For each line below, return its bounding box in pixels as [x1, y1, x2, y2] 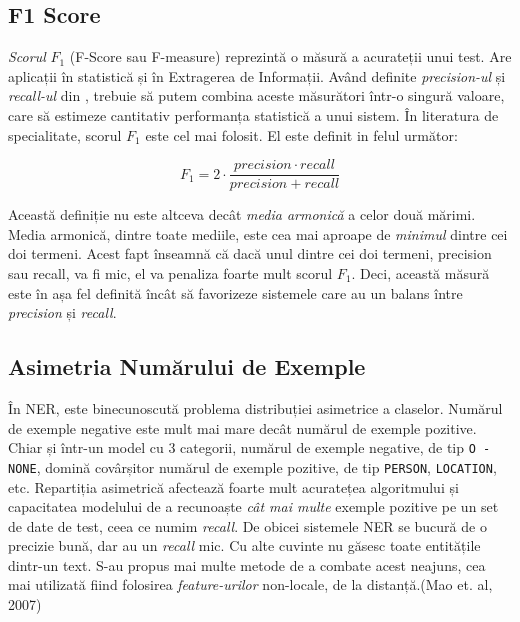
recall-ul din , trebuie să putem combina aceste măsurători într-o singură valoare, [8, 85, 505, 106]
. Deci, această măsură [351, 263, 490, 284]
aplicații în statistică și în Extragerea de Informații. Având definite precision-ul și [8, 65, 506, 86]
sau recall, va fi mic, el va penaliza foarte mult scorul [8, 263, 333, 284]
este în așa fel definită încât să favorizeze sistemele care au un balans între [8, 282, 463, 303]
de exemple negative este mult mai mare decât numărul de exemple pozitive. [8, 417, 477, 438]
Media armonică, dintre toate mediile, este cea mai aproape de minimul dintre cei [8, 223, 508, 244]
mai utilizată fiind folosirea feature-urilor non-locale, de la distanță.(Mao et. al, [8, 574, 493, 595]
